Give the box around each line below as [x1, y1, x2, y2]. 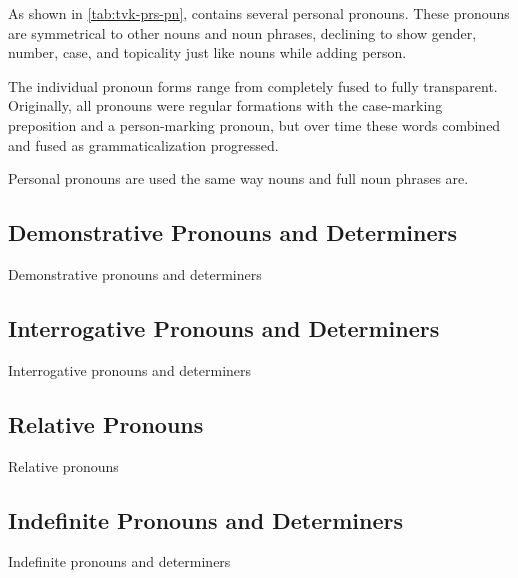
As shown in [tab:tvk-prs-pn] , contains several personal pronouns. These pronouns [8, 3, 510, 23]
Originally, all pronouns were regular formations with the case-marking [8, 95, 443, 116]
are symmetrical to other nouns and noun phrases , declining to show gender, [8, 22, 477, 43]
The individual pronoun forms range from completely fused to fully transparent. [8, 75, 498, 96]
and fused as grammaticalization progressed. [8, 134, 279, 155]
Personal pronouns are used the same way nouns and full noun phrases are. [8, 168, 469, 189]
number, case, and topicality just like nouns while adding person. [8, 42, 407, 63]
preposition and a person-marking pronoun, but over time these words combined [8, 114, 501, 135]
